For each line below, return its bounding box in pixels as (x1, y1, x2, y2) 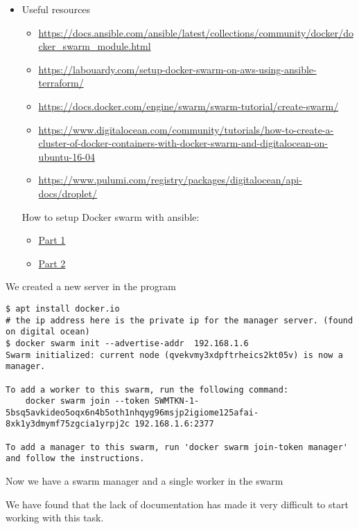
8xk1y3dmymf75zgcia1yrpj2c (6, 419, 130, 429)
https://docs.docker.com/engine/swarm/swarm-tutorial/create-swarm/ (38, 98, 339, 113)
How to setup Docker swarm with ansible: (21, 209, 200, 224)
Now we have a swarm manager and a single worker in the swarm (6, 474, 283, 488)
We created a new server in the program (6, 279, 177, 294)
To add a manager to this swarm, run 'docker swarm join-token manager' (6, 442, 348, 452)
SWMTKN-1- (154, 396, 200, 406)
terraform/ (38, 75, 84, 90)
